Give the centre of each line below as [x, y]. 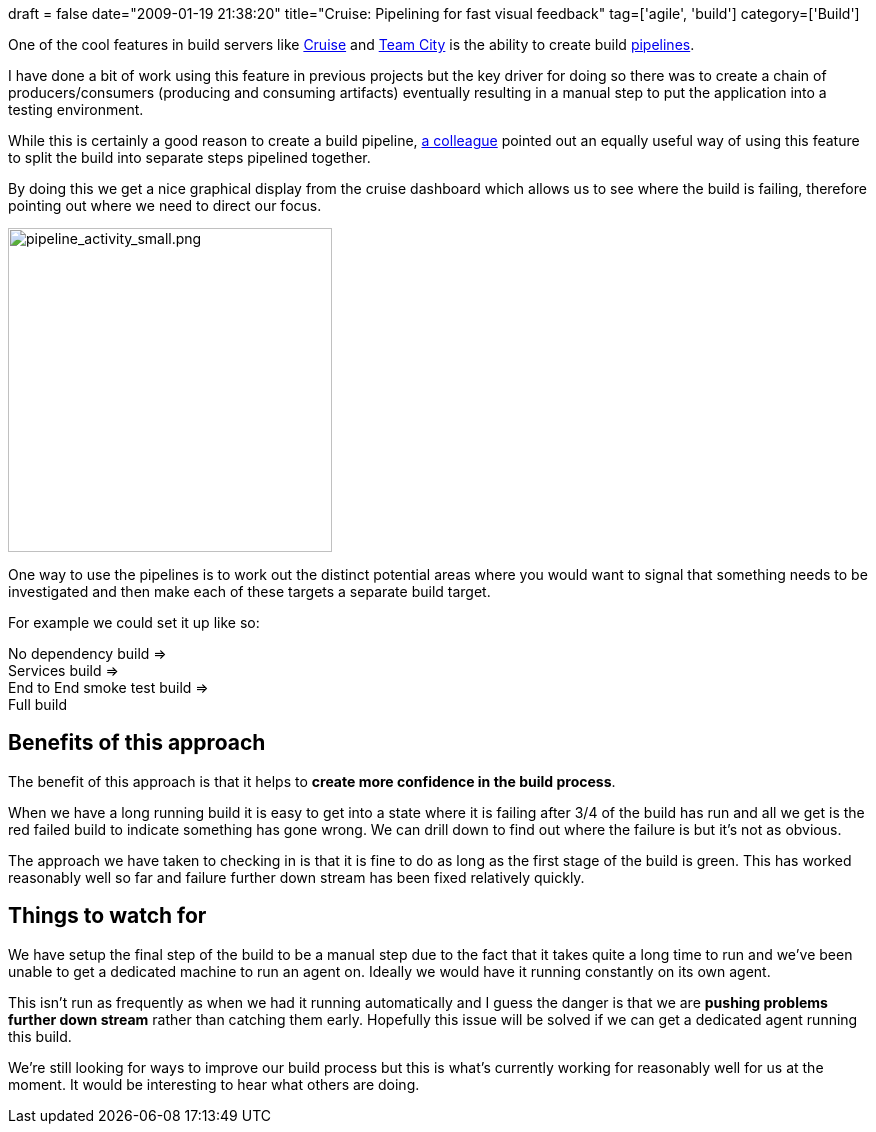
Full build [37, 704]
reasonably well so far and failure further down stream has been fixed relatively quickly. [296, 877]
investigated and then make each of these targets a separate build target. [249, 591]
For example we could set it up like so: [134, 622]
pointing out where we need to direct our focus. [165, 205]
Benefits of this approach [137, 743]
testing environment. [76, 109]
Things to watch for [107, 916]
